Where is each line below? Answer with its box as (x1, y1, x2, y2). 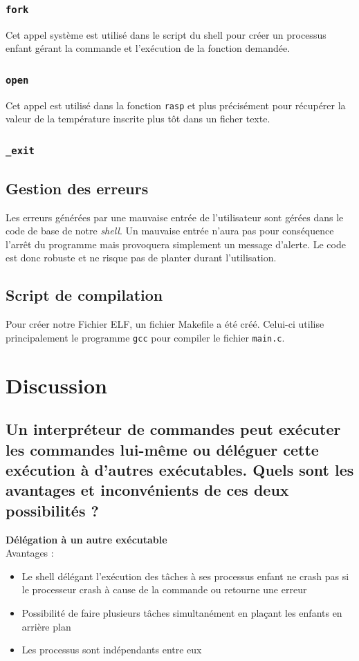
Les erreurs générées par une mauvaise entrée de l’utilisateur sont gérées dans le (6, 210, 344, 224)
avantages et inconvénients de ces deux (6, 479, 289, 501)
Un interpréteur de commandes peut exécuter (6, 418, 341, 440)
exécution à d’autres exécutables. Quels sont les (6, 458, 354, 480)
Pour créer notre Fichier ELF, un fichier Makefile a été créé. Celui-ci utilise (6, 317, 324, 331)
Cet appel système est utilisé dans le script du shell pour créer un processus (6, 27, 326, 41)
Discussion (6, 371, 107, 399)
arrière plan (21, 619, 71, 633)
